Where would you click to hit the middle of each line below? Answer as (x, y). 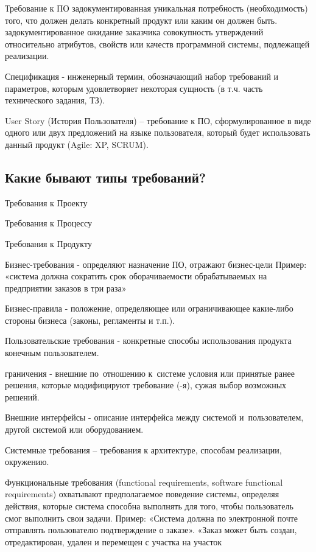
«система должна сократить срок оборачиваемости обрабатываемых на (136, 276)
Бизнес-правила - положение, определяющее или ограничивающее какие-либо (149, 308)
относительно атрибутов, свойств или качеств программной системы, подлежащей (157, 44)
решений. (22, 397)
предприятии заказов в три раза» (66, 288)
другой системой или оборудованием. (74, 429)
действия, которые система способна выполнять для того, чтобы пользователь (149, 506)
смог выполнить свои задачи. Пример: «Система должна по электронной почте (152, 518)
